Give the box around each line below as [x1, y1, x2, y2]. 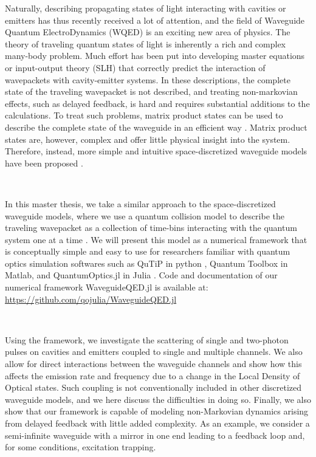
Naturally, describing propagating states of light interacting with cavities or [5, 2, 286, 14]
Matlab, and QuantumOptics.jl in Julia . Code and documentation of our [5, 269, 278, 281]
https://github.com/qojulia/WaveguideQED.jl [5, 292, 177, 305]
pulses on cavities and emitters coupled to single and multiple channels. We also [5, 345, 303, 358]
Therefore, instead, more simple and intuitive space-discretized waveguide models [5, 145, 307, 157]
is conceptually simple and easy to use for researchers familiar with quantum [5, 245, 290, 258]
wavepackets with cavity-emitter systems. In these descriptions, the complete [5, 73, 290, 86]
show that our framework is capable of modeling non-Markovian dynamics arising [5, 405, 309, 417]
